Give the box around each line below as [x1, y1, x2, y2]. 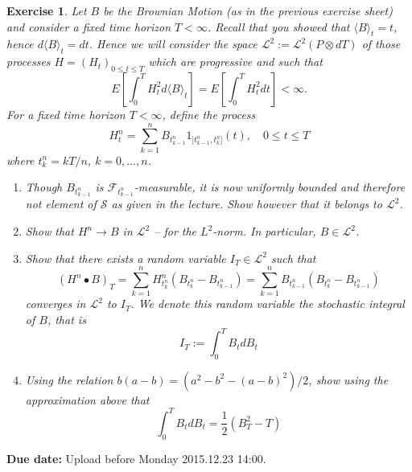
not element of [25, 195, 97, 212]
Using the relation [25, 371, 113, 388]
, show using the [308, 371, 389, 388]
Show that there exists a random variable [25, 249, 226, 266]
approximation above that [25, 391, 150, 408]
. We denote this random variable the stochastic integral [130, 295, 405, 312]
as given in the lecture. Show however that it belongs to [111, 195, 382, 212]
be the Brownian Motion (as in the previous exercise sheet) [103, 2, 393, 18]
